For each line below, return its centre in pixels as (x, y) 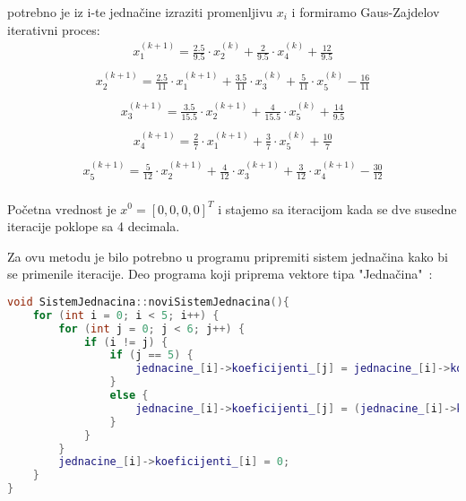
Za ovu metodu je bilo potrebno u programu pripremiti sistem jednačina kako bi (228, 256)
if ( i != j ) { (126, 342)
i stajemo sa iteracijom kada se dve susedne (337, 208)
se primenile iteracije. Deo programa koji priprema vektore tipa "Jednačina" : (220, 274)
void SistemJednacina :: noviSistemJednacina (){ (149, 302)
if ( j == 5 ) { (151, 355)
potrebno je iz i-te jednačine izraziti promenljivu (140, 12)
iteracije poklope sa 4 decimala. (94, 226)
